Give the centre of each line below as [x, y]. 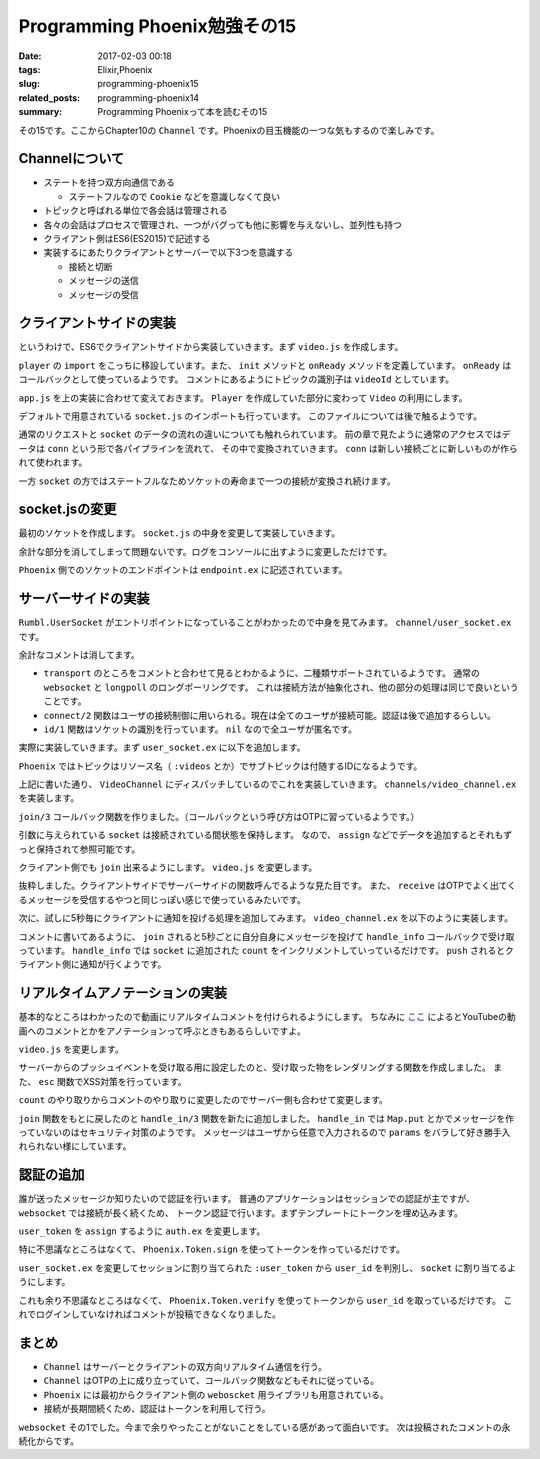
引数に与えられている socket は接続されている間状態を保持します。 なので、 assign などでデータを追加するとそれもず [265, 835]
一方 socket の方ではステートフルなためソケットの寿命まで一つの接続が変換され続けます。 [207, 481]
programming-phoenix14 [148, 97]
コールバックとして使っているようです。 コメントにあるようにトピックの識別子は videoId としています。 [236, 379]
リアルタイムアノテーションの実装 [123, 993]
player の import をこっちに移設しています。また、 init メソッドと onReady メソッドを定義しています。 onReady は [265, 365]
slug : [29, 84]
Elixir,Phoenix [125, 69]
